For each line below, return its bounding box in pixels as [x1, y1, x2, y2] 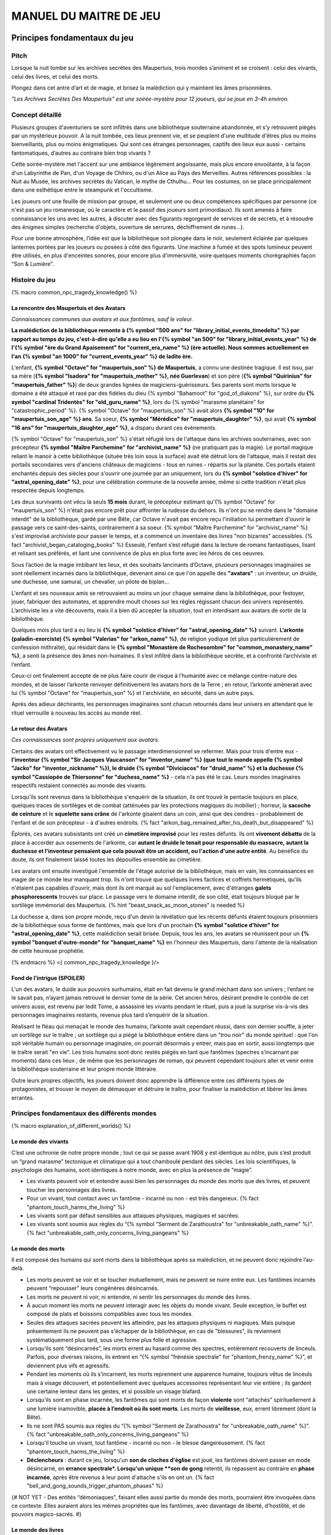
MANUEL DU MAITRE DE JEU [11, 9, 161, 23]
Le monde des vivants [11, 1138, 69, 1145]
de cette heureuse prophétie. [11, 947, 85, 955]
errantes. [11, 1094, 35, 1102]
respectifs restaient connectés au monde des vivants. [11, 782, 147, 789]
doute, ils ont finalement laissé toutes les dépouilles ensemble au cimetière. [11, 856, 202, 863]
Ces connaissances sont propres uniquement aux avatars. [11, 736, 159, 744]
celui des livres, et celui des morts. [11, 72, 99, 80]
